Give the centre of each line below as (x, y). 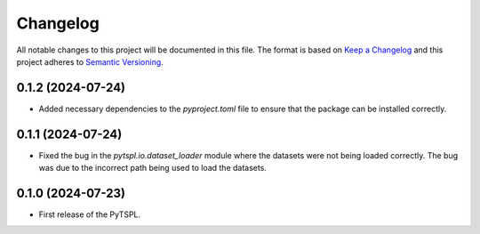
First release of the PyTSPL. (90, 214)
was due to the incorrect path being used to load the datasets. (152, 168)
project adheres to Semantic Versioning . (90, 61)
